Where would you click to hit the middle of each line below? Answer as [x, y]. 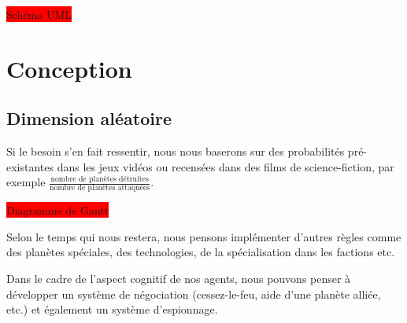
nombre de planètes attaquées [100, 188]
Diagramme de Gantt [58, 210]
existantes [30, 166]
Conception [69, 68]
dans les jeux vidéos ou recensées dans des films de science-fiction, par [226, 166]
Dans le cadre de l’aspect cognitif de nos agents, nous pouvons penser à [179, 278]
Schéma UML [39, 14]
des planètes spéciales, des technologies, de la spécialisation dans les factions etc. [201, 252]
